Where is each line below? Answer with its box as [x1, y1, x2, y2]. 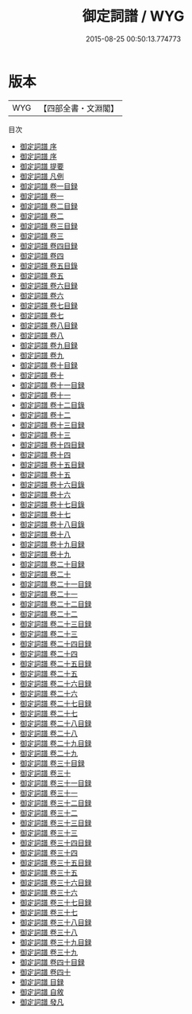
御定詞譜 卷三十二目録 [19, 798, 92, 808]
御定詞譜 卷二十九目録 [19, 738, 92, 748]
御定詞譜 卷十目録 [19, 360, 78, 370]
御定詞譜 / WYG [82, 7, 185, 25]
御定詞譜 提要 [19, 161, 64, 171]
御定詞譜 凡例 [19, 171, 64, 181]
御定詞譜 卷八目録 [19, 320, 78, 330]
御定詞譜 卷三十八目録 [19, 917, 92, 927]
